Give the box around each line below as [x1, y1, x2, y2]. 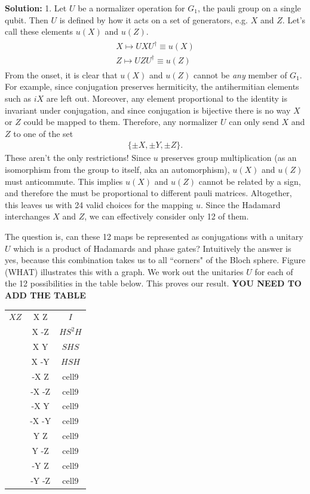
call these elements [5, 25, 73, 38]
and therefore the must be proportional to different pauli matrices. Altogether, [5, 187, 292, 199]
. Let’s [282, 13, 306, 26]
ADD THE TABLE [5, 289, 86, 301]
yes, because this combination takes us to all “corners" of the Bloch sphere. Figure [5, 254, 306, 266]
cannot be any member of [194, 68, 287, 81]
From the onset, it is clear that [5, 68, 118, 81]
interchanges [5, 210, 50, 222]
